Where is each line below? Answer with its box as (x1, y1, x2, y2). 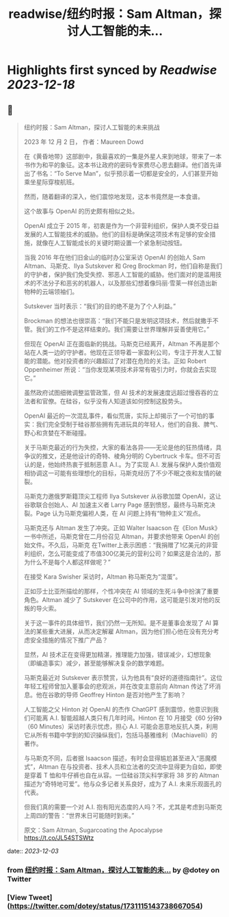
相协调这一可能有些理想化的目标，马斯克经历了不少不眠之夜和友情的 (23, 469, 216, 477)
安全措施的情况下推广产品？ (29, 636, 108, 644)
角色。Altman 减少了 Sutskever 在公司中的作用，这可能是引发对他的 (23, 596, 215, 603)
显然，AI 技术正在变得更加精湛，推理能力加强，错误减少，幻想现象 (23, 651, 212, 658)
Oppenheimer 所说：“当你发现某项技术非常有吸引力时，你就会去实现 (23, 366, 217, 373)
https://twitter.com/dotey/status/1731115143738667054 (10, 901, 200, 911)
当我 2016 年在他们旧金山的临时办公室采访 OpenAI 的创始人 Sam (23, 253, 206, 261)
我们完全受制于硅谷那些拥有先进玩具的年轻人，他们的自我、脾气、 (36, 420, 222, 428)
